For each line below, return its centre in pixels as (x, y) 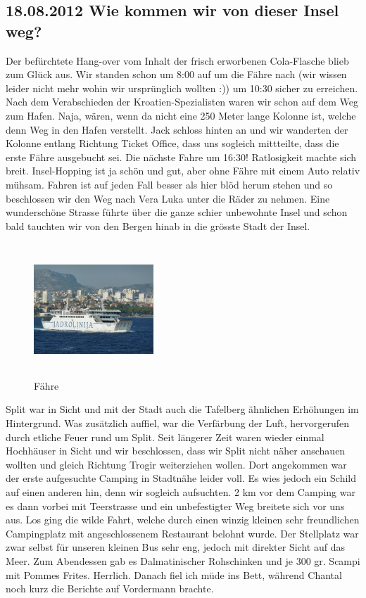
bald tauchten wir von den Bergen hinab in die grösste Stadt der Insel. (158, 225)
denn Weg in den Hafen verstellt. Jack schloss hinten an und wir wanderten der (177, 129)
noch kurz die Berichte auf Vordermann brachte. (110, 589)
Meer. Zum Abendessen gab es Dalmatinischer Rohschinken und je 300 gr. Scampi (183, 561)
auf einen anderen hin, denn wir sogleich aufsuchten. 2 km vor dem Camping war (181, 492)
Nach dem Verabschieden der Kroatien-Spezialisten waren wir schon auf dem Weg (182, 102)
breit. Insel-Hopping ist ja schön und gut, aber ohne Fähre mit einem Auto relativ (183, 171)
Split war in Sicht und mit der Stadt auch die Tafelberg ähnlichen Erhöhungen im (182, 409)
